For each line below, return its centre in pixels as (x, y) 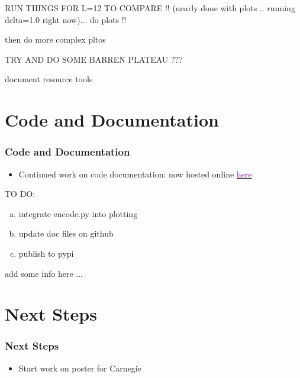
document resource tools (49, 79)
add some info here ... (44, 273)
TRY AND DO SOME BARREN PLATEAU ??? (94, 59)
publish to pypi (46, 253)
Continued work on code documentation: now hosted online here (135, 174)
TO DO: (20, 194)
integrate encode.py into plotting (78, 213)
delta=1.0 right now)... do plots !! (66, 19)
